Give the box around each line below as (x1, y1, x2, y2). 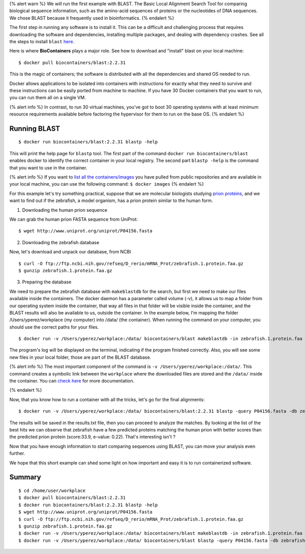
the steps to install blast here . (9, 38, 75, 44)
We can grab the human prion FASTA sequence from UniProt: (9, 216, 138, 222)
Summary (9, 473, 41, 482)
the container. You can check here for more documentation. (9, 378, 135, 384)
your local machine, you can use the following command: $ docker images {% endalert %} (9, 181, 204, 187)
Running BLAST (9, 124, 60, 133)
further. (9, 450, 25, 456)
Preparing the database (22, 279, 72, 285)
